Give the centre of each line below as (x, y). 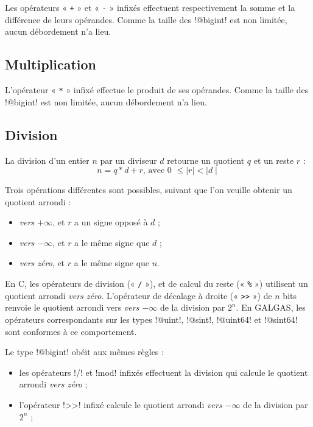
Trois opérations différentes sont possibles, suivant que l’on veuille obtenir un (149, 190)
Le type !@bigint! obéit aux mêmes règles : (84, 352)
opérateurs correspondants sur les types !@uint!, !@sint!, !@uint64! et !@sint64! (151, 319)
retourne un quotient (206, 160)
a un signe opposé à (111, 222)
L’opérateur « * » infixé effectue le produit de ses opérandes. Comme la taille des (157, 90)
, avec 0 (157, 171)
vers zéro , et (42, 263)
